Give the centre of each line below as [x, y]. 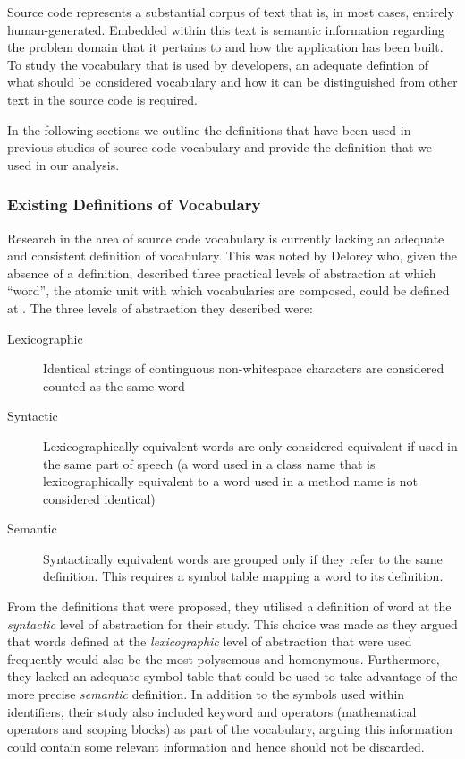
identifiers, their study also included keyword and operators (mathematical [212, 711]
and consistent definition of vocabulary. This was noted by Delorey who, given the [232, 256]
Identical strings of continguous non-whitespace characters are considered [244, 368]
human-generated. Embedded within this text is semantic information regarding [226, 29]
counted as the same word [114, 385]
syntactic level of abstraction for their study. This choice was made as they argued [232, 623]
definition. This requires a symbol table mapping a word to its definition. [243, 576]
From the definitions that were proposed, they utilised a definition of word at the [229, 606]
